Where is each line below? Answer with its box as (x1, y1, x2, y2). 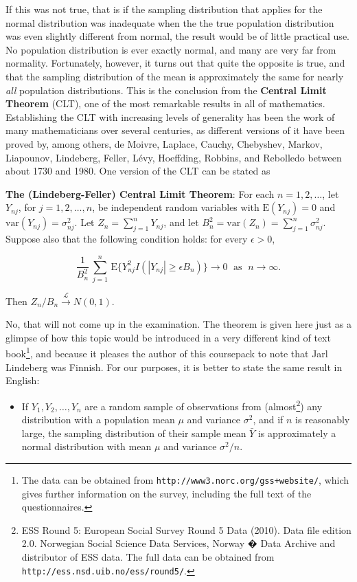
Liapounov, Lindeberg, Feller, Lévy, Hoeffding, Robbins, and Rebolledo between (5, 150, 342, 164)
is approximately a (257, 425, 336, 440)
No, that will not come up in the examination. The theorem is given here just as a (5, 317, 352, 331)
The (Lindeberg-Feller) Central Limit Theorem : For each (5, 186, 275, 201)
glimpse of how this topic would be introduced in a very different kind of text (5, 330, 331, 344)
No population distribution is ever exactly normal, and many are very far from (5, 42, 336, 56)
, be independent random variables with (92, 200, 260, 214)
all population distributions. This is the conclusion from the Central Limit (5, 82, 327, 97)
